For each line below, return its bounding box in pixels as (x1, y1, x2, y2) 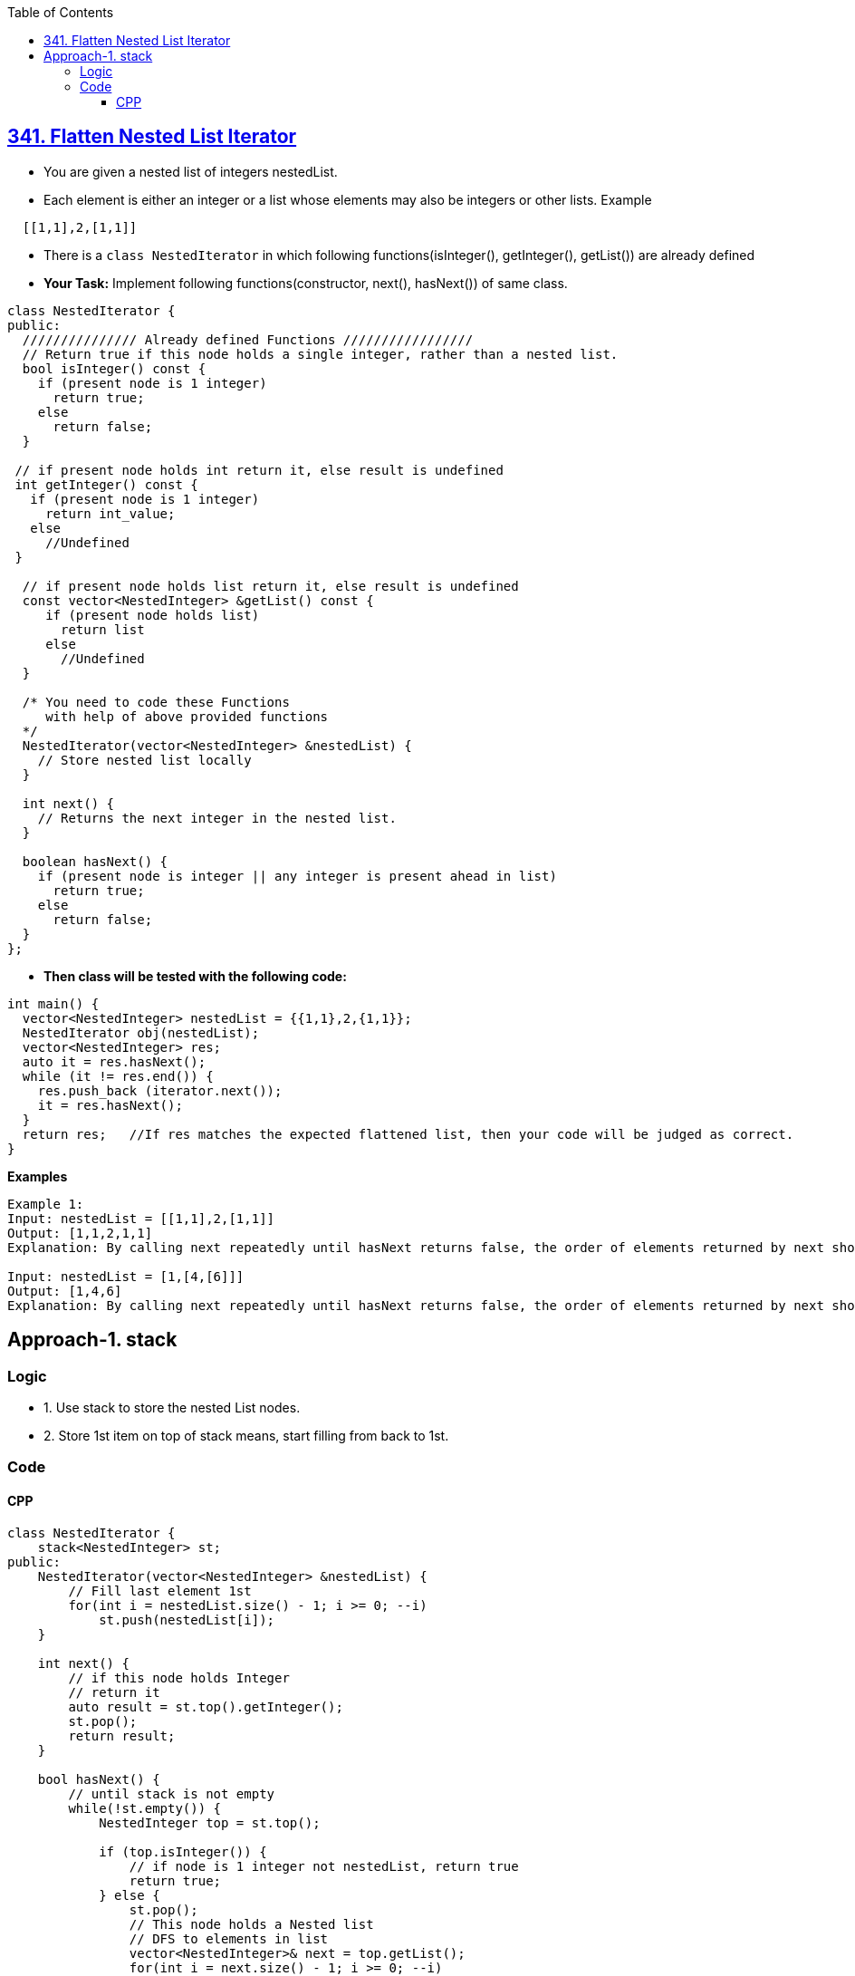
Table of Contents (7, 5, 114, 20)
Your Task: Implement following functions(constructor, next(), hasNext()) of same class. (43, 275, 568, 291)
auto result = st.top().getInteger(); (68, 1699, 343, 1714)
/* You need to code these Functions (22, 694, 290, 709)
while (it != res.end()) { (22, 1068, 214, 1084)
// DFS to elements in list (129, 1931, 329, 1946)
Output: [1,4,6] (7, 1283, 122, 1298)
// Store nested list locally (37, 752, 252, 767)
